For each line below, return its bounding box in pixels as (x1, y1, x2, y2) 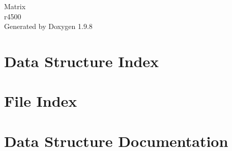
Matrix (4, 1, 26, 11)
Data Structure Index (4, 50, 159, 71)
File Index (4, 90, 77, 111)
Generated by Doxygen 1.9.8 (4, 21, 93, 32)
